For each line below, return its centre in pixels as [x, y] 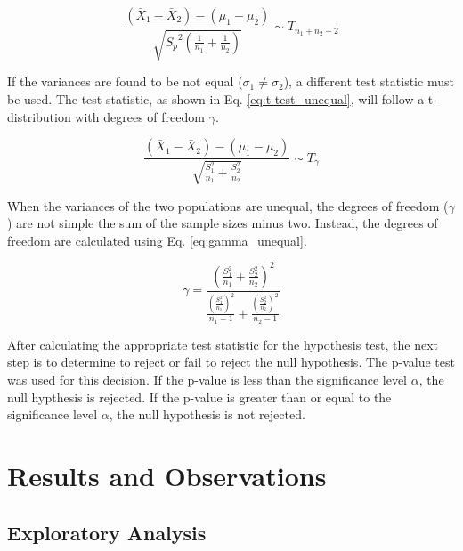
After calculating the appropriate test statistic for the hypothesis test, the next [223, 344]
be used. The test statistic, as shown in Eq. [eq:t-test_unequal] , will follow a [216, 99]
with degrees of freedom [140, 116]
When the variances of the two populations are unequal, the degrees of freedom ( [228, 205]
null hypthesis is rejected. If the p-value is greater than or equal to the [199, 397]
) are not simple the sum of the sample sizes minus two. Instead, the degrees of [223, 223]
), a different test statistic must [369, 81]
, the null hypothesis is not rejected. [207, 414]
